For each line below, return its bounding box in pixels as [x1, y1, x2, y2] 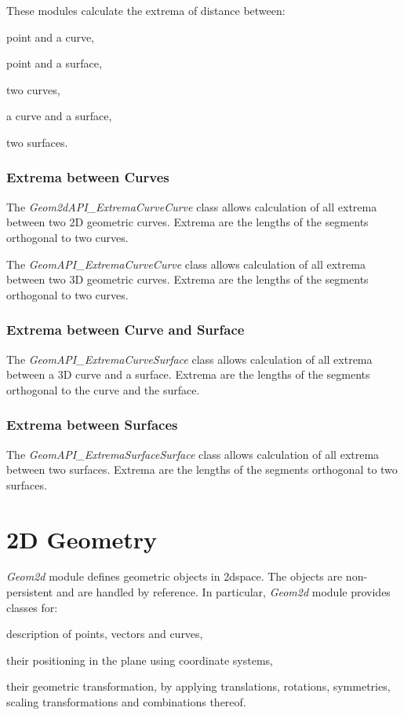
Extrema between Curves [6, 167, 169, 187]
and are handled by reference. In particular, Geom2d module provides [56, 584, 391, 600]
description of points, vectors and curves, [6, 625, 203, 642]
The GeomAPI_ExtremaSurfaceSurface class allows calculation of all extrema [6, 445, 380, 462]
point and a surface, [6, 55, 102, 71]
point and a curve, [6, 28, 95, 45]
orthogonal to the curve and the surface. [6, 381, 200, 398]
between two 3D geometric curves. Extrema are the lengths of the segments [6, 271, 369, 288]
